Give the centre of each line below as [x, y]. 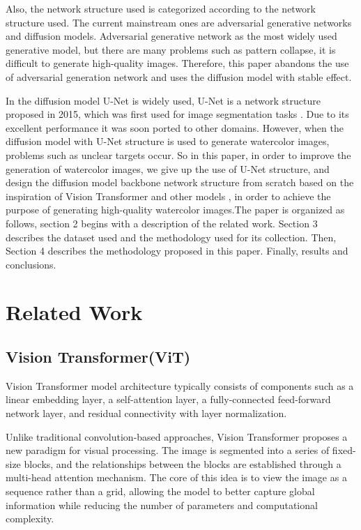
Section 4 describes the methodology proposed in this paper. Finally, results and [177, 251]
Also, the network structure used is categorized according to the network [161, 8]
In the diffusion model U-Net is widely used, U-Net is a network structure [163, 100]
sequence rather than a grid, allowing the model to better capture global [160, 491]
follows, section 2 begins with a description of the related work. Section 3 [162, 223]
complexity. [30, 518]
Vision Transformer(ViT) [98, 357]
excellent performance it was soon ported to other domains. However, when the [175, 127]
